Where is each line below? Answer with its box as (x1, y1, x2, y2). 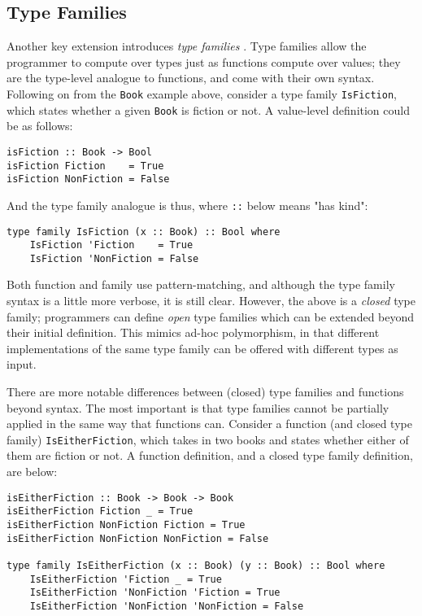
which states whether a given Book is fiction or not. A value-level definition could (7, 101, 410, 118)
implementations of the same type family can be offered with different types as (7, 339, 398, 356)
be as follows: (7, 117, 73, 134)
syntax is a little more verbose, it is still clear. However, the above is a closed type (7, 292, 416, 309)
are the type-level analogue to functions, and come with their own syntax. (7, 69, 375, 86)
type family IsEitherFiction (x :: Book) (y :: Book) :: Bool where (7, 559, 385, 571)
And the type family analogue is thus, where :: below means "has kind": (7, 196, 368, 213)
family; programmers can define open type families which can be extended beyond (7, 308, 415, 325)
